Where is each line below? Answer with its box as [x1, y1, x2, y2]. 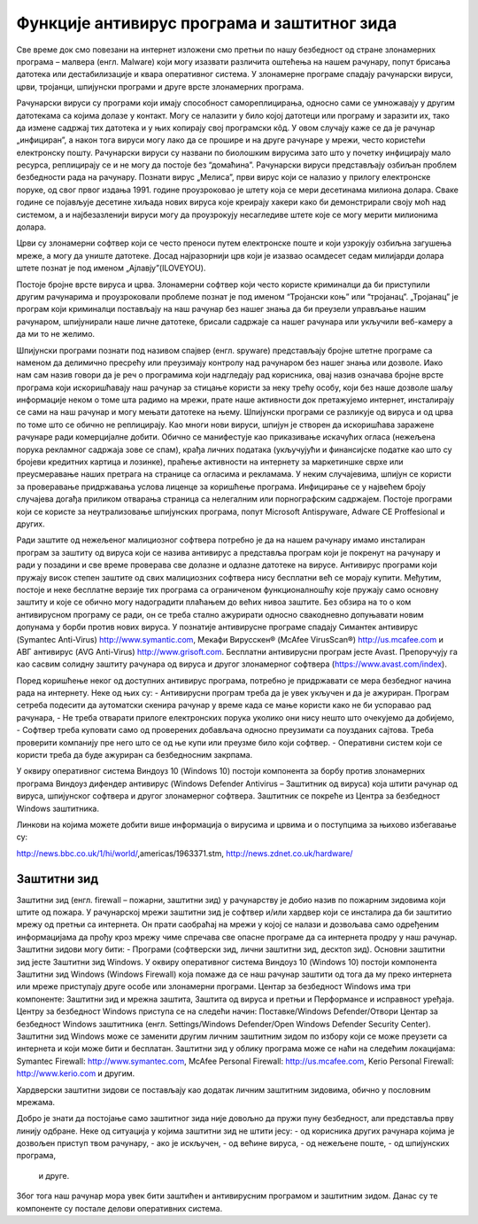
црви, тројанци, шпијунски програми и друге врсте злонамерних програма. [16, 81, 305, 92]
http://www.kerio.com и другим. [16, 1068, 135, 1079]
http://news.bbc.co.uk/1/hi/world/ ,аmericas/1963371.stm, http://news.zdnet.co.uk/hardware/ [16, 847, 353, 859]
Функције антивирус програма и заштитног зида [16, 13, 397, 33]
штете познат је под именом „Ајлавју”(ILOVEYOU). [16, 262, 206, 274]
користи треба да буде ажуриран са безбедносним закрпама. [16, 750, 253, 760]
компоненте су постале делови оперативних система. [16, 1203, 223, 1213]
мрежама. [16, 1096, 56, 1107]
